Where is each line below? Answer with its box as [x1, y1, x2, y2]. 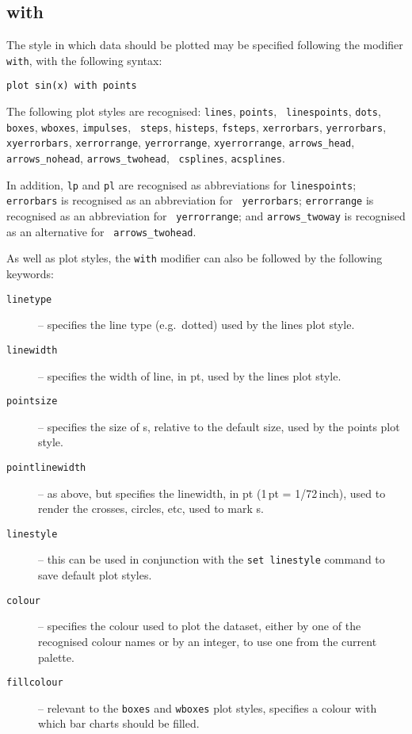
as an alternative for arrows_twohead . [6, 223, 196, 239]
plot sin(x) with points [6, 80, 137, 92]
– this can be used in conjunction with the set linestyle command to [38, 551, 385, 568]
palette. [38, 648, 74, 665]
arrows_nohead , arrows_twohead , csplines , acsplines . [6, 150, 285, 166]
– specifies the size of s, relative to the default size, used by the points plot [38, 418, 400, 434]
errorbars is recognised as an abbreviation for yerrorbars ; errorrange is [6, 192, 374, 208]
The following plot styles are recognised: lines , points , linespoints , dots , [6, 103, 381, 120]
